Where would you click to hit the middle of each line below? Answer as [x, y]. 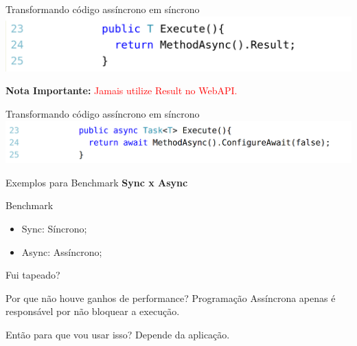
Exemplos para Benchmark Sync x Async [97, 182]
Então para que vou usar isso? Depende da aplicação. [118, 334]
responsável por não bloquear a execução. [93, 311]
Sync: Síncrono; [54, 228]
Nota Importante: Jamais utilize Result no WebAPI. [122, 90]
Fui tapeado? [33, 275]
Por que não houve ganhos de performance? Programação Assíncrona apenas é [171, 298]
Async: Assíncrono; [62, 251]
